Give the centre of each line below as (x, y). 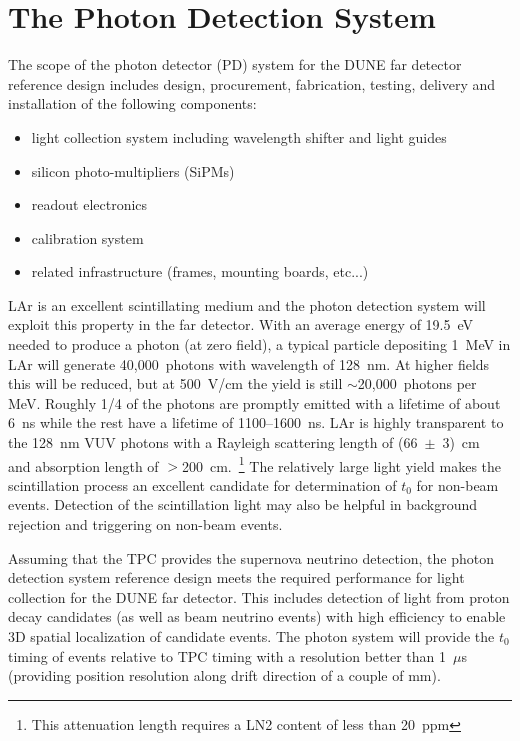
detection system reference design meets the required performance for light (236, 577)
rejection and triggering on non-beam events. (145, 524)
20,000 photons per (417, 383)
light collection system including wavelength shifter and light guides (239, 136)
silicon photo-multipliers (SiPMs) (133, 170)
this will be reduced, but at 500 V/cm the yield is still (175, 383)
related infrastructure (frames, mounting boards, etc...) (200, 271)
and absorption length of (83, 465)
